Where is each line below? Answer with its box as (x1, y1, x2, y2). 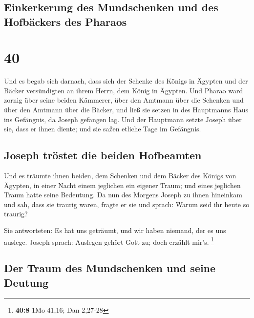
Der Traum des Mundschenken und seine (4, 260, 216, 276)
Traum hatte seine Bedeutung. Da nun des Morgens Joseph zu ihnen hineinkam (4, 190, 242, 200)
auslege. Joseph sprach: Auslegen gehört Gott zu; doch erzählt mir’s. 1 (4, 235, 214, 247)
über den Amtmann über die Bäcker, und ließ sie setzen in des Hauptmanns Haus (4, 105, 249, 115)
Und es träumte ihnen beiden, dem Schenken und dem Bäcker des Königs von (4, 170, 236, 181)
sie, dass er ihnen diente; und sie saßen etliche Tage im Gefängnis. (4, 124, 201, 134)
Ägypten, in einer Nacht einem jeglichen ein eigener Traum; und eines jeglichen (4, 180, 241, 190)
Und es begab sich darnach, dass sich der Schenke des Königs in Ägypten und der (4, 76, 248, 86)
